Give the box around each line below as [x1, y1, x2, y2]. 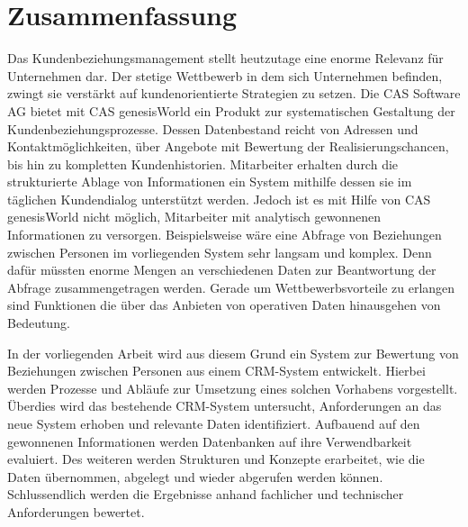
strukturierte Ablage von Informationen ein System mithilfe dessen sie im [7, 172, 412, 191]
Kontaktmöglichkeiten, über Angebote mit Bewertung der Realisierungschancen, [7, 137, 449, 156]
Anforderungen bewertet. [7, 502, 145, 521]
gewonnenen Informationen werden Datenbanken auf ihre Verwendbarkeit [7, 432, 412, 450]
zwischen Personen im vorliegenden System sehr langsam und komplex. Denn [7, 242, 432, 261]
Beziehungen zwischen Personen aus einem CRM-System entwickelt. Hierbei [7, 361, 426, 380]
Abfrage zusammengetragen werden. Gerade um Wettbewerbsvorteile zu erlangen [7, 277, 455, 296]
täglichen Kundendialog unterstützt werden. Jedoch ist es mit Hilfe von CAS [7, 189, 431, 208]
